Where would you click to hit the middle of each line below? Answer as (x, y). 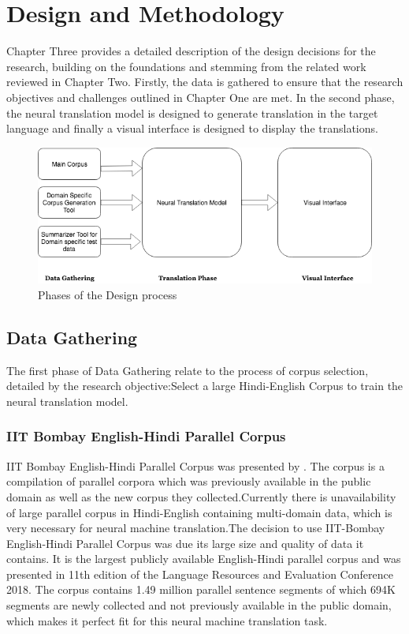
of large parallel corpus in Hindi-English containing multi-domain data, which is (199, 512)
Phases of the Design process (108, 294)
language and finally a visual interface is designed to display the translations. (192, 128)
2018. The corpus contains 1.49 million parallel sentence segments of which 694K (201, 589)
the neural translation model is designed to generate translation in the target (192, 113)
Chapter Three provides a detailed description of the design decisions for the (191, 51)
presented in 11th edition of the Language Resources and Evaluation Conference (200, 574)
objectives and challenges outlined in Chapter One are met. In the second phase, (201, 97)
